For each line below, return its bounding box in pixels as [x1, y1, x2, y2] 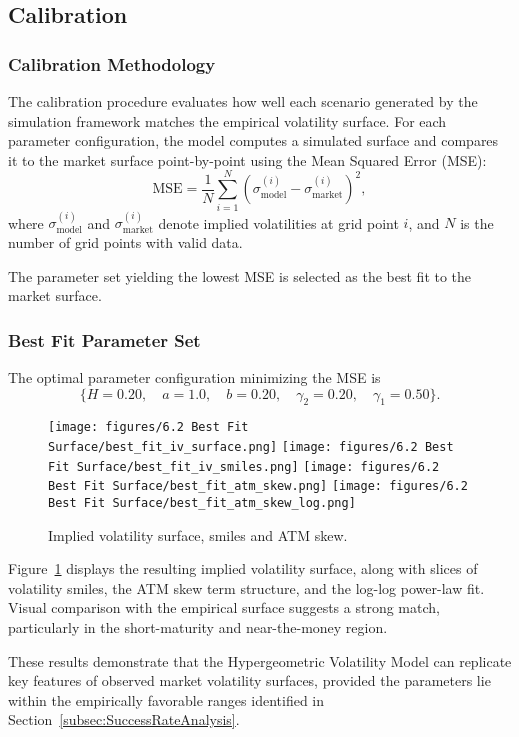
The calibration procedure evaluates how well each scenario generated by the [8, 91, 478, 111]
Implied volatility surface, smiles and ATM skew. [48, 524, 348, 545]
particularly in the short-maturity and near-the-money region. [8, 616, 388, 637]
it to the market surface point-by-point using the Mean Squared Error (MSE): [8, 149, 487, 170]
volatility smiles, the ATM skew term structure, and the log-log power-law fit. [8, 577, 485, 598]
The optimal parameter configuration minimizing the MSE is [8, 366, 381, 387]
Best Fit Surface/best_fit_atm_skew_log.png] [48, 495, 356, 510]
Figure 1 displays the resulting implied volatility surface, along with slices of [8, 558, 478, 579]
